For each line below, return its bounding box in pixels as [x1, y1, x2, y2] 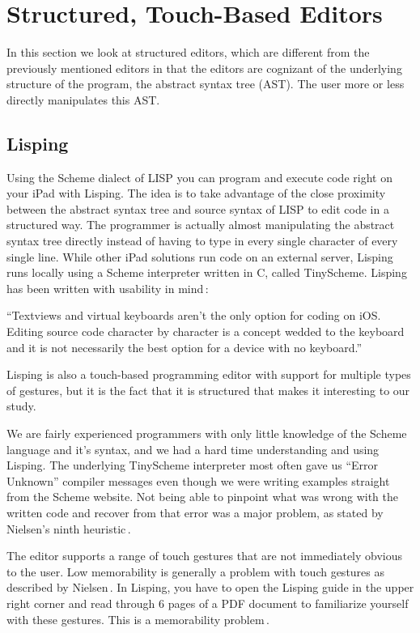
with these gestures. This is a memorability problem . [6, 610, 269, 627]
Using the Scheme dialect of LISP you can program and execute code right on [6, 168, 392, 185]
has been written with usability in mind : [6, 279, 209, 296]
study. [6, 397, 36, 414]
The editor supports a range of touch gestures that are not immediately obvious [6, 547, 403, 564]
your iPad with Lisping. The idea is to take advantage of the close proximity [6, 185, 386, 202]
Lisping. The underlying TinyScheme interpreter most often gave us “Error [6, 457, 379, 474]
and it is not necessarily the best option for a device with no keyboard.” [6, 338, 363, 355]
